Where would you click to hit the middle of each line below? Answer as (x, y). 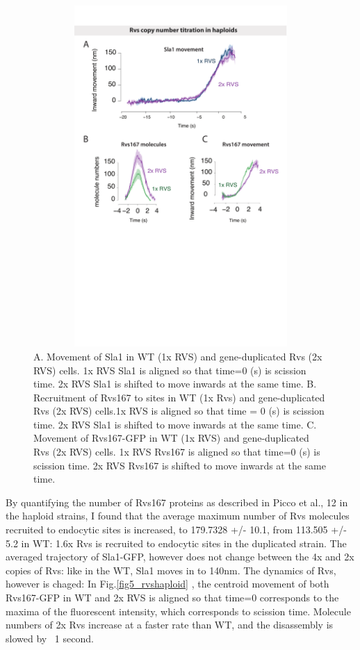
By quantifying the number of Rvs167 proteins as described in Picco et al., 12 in (177, 502)
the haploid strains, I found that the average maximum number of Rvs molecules (178, 516)
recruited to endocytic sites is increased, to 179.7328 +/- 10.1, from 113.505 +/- (176, 530)
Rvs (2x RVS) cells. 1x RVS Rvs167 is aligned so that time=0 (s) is (177, 452)
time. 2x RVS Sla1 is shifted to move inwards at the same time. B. (175, 384)
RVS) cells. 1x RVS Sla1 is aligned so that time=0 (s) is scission (170, 370)
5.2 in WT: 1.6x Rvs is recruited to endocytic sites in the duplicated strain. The (176, 543)
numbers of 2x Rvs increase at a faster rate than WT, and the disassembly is (170, 625)
